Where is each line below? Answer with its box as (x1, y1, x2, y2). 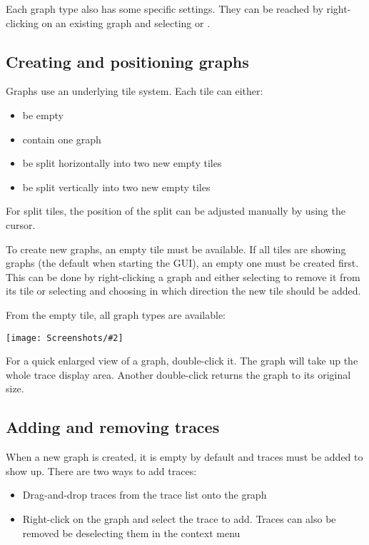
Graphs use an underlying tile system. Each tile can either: (6, 83, 263, 98)
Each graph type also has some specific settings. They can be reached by (6, 1, 323, 16)
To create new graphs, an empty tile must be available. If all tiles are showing (6, 241, 346, 256)
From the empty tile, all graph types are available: (6, 307, 226, 322)
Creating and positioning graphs (6, 50, 249, 72)
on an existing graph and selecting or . (41, 15, 211, 30)
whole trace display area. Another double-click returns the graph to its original (6, 367, 351, 382)
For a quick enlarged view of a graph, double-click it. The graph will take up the (6, 353, 358, 368)
